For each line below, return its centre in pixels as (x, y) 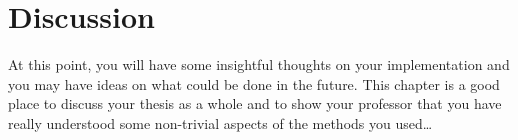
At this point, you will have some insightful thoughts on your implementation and (259, 64)
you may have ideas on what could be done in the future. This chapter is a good (254, 83)
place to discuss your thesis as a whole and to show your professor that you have (255, 103)
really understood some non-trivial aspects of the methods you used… (220, 122)
